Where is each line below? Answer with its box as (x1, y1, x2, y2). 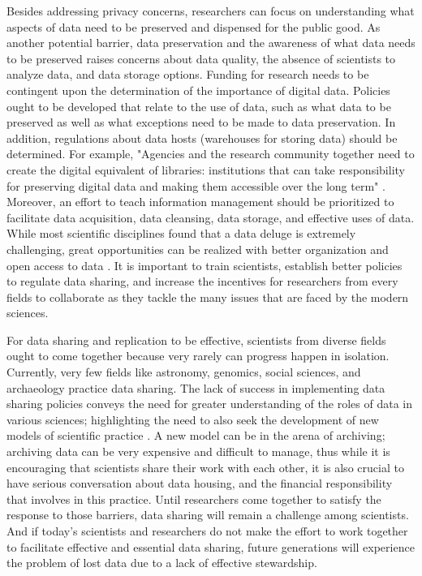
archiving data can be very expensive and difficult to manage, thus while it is (6, 443, 390, 460)
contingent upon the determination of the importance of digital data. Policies (6, 81, 390, 98)
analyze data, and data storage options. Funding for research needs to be (6, 66, 369, 83)
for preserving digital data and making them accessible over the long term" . (6, 177, 385, 194)
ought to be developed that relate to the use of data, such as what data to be (6, 97, 391, 114)
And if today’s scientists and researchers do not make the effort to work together (6, 522, 408, 539)
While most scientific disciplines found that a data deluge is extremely (6, 225, 356, 242)
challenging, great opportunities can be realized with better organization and (6, 240, 389, 257)
